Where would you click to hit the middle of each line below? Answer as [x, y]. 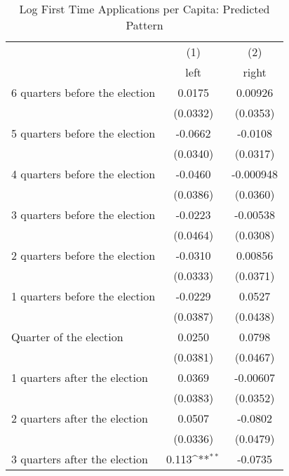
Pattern [144, 25]
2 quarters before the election [83, 255]
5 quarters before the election [83, 133]
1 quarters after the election [80, 377]
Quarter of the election [67, 337]
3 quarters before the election [83, 214]
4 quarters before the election [83, 174]
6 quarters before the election [83, 92]
